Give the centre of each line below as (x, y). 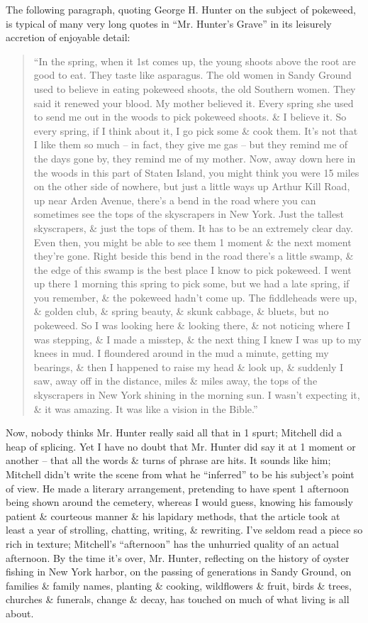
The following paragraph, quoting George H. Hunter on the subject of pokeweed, (181, 9)
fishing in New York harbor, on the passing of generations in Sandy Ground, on (179, 572)
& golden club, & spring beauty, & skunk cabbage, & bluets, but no (181, 311)
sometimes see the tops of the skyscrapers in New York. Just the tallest (189, 214)
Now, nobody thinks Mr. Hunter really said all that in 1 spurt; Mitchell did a (174, 432)
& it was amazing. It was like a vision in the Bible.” (146, 408)
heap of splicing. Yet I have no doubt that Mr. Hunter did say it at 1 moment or (181, 446)
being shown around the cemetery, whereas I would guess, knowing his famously (179, 502)
